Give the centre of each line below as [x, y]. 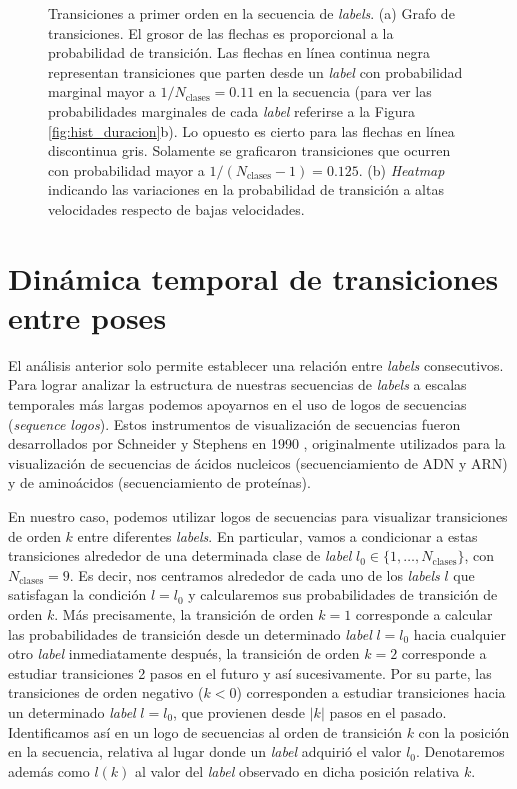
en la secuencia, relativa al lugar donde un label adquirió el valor [205, 751]
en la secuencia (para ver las [345, 91]
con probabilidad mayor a [126, 169]
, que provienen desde [239, 711]
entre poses [87, 316]
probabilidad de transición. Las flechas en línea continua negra [239, 52]
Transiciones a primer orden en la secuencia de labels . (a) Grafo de [251, 13]
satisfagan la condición [77, 594]
